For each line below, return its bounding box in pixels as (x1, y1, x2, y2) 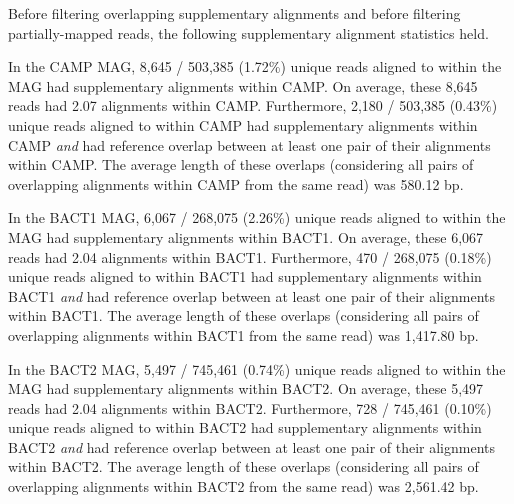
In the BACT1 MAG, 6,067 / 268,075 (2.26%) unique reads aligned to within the (8, 207, 506, 228)
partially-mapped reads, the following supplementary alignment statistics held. (8, 22, 489, 43)
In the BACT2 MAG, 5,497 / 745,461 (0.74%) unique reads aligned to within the (8, 358, 506, 379)
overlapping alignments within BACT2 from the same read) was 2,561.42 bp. (8, 476, 479, 497)
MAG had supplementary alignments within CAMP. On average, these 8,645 (8, 75, 478, 96)
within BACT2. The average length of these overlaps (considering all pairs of (8, 456, 479, 477)
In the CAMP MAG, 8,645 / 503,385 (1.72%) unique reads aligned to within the (8, 56, 502, 77)
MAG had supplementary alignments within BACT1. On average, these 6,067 (8, 226, 484, 247)
